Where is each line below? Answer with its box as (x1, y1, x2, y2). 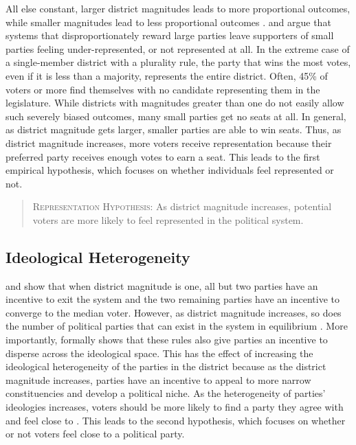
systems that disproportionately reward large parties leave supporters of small (5, 28, 334, 43)
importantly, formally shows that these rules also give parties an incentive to (5, 332, 328, 347)
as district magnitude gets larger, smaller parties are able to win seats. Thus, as (5, 122, 342, 137)
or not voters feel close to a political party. (5, 426, 185, 441)
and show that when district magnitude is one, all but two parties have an (5, 278, 318, 293)
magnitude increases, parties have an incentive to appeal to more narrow (5, 372, 311, 387)
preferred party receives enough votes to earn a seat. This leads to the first (5, 149, 320, 163)
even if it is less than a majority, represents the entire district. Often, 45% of (5, 68, 328, 82)
